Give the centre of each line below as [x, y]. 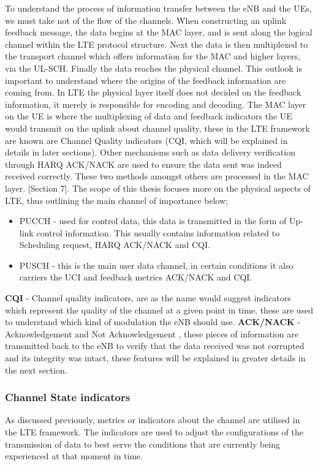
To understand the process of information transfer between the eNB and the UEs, [158, 8]
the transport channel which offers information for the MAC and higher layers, [153, 56]
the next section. [36, 370]
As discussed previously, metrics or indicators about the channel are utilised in [153, 420]
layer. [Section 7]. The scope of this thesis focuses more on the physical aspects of [158, 188]
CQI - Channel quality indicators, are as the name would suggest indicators [148, 298]
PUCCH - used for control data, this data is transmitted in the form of [153, 221]
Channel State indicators [68, 397]
